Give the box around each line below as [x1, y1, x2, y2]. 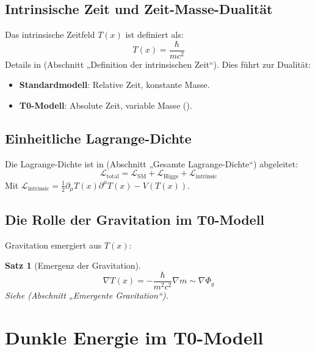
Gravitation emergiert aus [5, 238, 102, 251]
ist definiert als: [125, 28, 184, 41]
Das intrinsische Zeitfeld [5, 28, 95, 41]
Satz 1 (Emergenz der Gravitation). [5, 259, 141, 272]
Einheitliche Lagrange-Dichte [5, 129, 192, 148]
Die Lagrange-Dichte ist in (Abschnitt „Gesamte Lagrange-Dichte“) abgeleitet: [5, 157, 299, 170]
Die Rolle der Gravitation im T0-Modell [5, 209, 265, 228]
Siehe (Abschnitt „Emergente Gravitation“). [5, 288, 168, 301]
